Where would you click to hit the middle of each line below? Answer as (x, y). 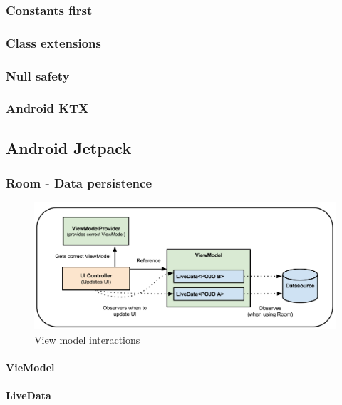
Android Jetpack (69, 147)
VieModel (30, 367)
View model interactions (87, 339)
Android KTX (47, 108)
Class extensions (53, 42)
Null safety (38, 75)
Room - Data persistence (79, 183)
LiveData (28, 395)
